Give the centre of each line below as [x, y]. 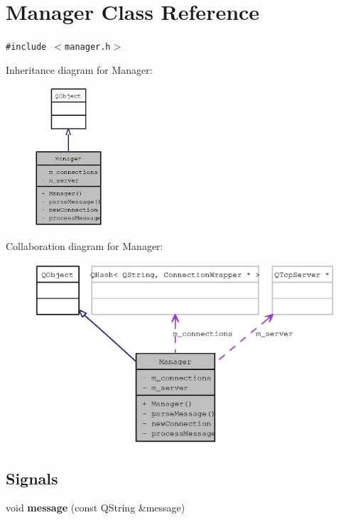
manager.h [88, 47]
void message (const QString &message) [96, 508]
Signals [32, 478]
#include [26, 47]
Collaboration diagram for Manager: [85, 246]
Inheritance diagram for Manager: [79, 69]
